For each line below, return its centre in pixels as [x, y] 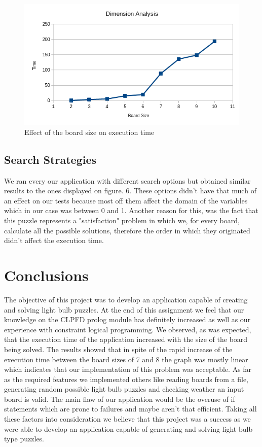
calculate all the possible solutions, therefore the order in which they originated [127, 230]
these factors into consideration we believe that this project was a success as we [127, 419]
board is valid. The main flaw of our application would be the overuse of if [120, 399]
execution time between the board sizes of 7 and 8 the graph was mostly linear [126, 359]
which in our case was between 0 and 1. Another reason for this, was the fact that [131, 210]
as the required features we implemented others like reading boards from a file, [126, 379]
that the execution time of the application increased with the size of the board [126, 339]
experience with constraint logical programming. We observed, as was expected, [128, 329]
